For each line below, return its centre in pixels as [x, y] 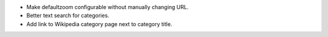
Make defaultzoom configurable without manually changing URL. [108, 7]
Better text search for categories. [68, 16]
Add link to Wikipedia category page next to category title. [99, 24]
